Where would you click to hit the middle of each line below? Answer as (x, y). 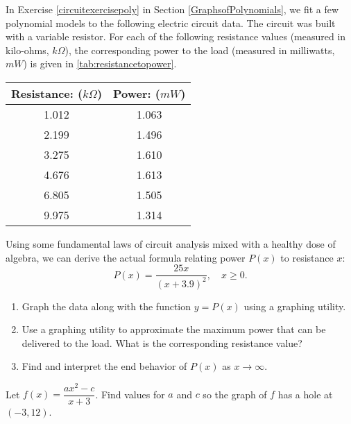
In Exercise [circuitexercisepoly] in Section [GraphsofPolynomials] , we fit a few (172, 9)
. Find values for (130, 394)
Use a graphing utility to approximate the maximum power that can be (174, 329)
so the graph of (235, 394)
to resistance (307, 257)
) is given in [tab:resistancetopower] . (100, 63)
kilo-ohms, (27, 50)
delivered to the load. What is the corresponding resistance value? (162, 342)
